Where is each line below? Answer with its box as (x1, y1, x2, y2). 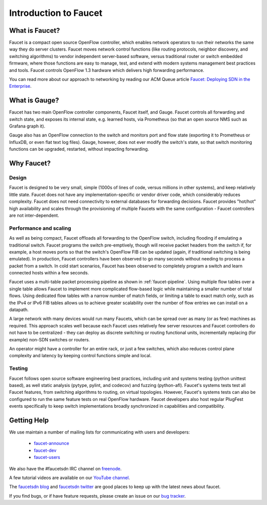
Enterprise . (9, 83, 32, 89)
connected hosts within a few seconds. (9, 270, 89, 276)
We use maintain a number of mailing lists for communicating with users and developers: (9, 429, 190, 435)
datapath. (9, 307, 29, 313)
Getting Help (9, 416, 49, 424)
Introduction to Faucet (9, 7, 102, 18)
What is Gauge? (9, 96, 59, 105)
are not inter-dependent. (9, 212, 59, 218)
